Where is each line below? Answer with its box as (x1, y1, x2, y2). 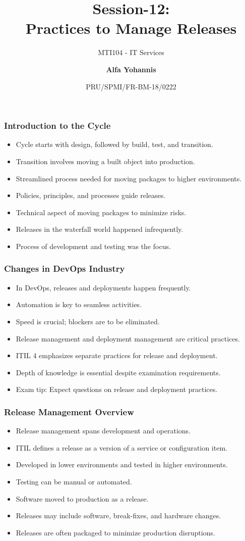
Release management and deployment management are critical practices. (16, 333, 240, 343)
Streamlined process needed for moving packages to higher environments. (16, 173, 242, 183)
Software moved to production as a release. (16, 493, 149, 504)
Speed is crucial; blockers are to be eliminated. (16, 316, 160, 326)
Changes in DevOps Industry (4, 262, 125, 275)
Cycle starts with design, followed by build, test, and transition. (16, 139, 213, 150)
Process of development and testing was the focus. (16, 240, 171, 251)
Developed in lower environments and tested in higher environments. (16, 459, 228, 470)
